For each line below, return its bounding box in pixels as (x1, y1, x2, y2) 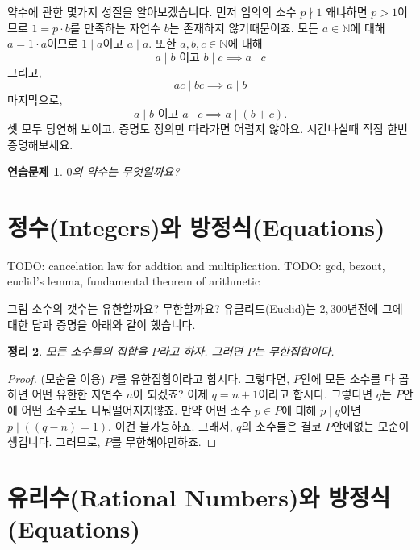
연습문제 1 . (7, 163, 63, 180)
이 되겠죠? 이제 (132, 385, 209, 402)
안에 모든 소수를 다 (300, 369, 395, 386)
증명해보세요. (7, 135, 73, 152)
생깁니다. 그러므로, (7, 433, 101, 450)
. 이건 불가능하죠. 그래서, (108, 417, 233, 434)
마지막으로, (7, 91, 63, 108)
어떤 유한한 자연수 (31, 385, 123, 402)
